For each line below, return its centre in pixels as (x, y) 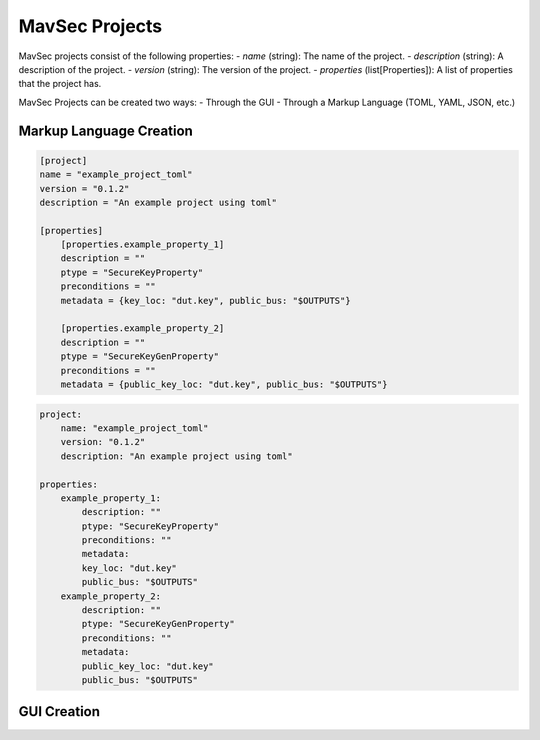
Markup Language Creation (106, 130)
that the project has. (60, 84)
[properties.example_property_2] (142, 328)
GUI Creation (59, 711)
